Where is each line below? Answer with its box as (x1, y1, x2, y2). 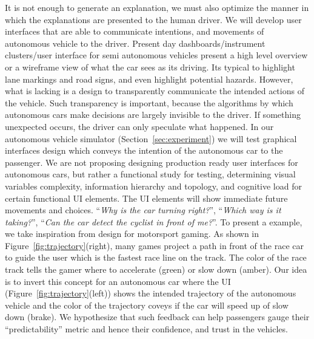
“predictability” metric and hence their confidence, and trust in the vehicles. (5, 323, 288, 335)
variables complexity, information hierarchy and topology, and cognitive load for (5, 179, 302, 192)
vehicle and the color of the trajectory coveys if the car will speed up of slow (5, 298, 289, 311)
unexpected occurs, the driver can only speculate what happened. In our (5, 120, 274, 132)
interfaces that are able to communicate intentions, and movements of (5, 25, 264, 38)
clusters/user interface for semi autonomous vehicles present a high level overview (5, 49, 308, 61)
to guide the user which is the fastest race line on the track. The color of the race (5, 251, 307, 264)
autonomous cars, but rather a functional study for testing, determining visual (5, 168, 296, 180)
